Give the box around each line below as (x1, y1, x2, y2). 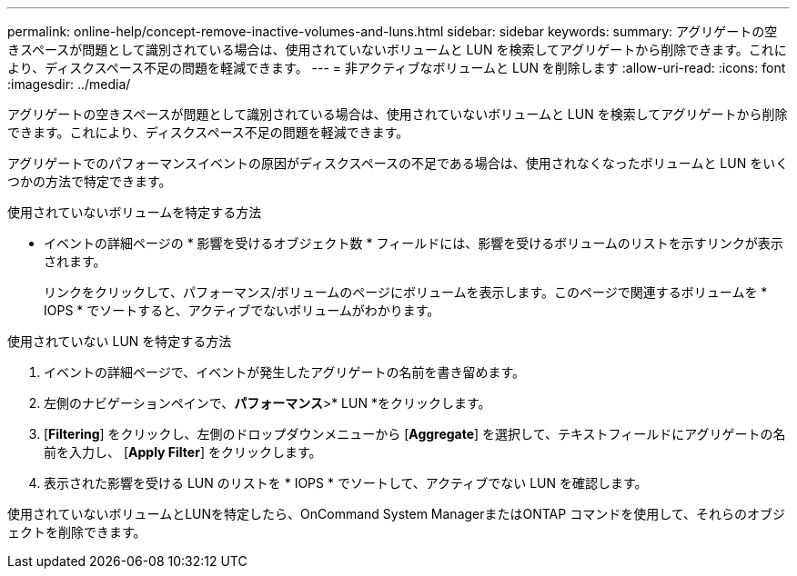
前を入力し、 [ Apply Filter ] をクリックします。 (44, 444, 322, 460)
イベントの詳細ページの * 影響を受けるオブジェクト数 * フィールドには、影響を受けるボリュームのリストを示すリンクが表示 (44, 235, 783, 251)
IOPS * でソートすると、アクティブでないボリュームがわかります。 (44, 303, 440, 318)
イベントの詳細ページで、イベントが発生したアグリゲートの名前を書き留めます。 (44, 364, 526, 380)
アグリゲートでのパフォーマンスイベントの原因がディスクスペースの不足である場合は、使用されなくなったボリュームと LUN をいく (7, 155, 789, 171)
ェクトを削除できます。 (7, 524, 146, 540)
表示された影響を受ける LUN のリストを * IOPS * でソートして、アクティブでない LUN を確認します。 (44, 475, 648, 491)
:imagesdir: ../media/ (7, 76, 131, 92)
